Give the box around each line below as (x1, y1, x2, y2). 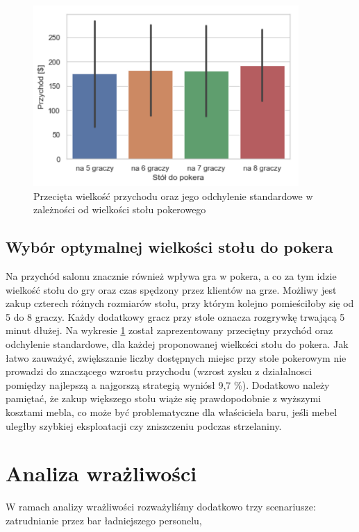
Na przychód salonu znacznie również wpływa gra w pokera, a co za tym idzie (6, 269, 337, 283)
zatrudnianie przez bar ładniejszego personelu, (6, 513, 202, 527)
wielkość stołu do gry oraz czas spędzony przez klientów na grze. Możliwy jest (6, 282, 337, 297)
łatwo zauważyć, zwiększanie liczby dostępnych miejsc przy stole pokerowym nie (6, 350, 347, 365)
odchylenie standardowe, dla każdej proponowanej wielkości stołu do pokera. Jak (6, 337, 349, 351)
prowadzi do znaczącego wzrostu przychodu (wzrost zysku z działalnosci (6, 364, 312, 379)
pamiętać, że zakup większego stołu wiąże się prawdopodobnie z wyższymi (6, 391, 322, 406)
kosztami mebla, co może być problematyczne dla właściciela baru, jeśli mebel (6, 405, 337, 419)
